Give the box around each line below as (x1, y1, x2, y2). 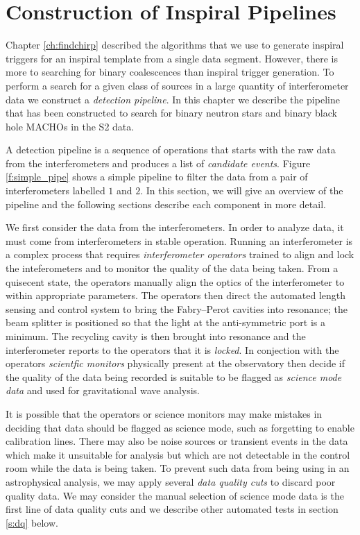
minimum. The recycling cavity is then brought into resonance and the (6, 329, 306, 343)
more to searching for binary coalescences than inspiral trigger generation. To (6, 65, 334, 79)
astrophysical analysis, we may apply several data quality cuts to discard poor (6, 474, 336, 489)
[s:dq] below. (6, 515, 58, 529)
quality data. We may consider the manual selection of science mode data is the (6, 488, 344, 502)
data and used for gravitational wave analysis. (6, 383, 200, 398)
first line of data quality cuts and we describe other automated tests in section (6, 502, 338, 516)
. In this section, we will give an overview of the (140, 183, 343, 198)
